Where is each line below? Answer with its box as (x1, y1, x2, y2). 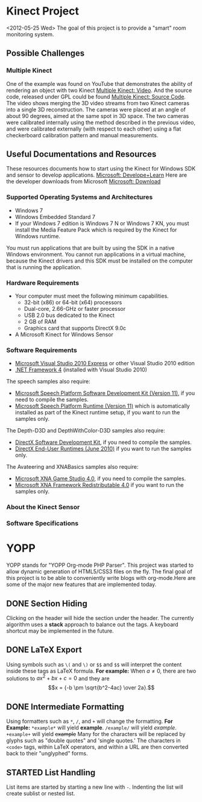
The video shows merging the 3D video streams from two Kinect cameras (6, 99, 190, 106)
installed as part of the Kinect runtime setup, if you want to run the (14, 409, 180, 416)
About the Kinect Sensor (6, 503, 80, 512)
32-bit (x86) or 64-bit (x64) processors (24, 299, 122, 306)
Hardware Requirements (6, 278, 80, 287)
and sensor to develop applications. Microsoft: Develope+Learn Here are (6, 171, 188, 179)
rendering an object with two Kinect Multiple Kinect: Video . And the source (6, 86, 192, 94)
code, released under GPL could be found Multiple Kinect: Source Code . (6, 93, 186, 100)
